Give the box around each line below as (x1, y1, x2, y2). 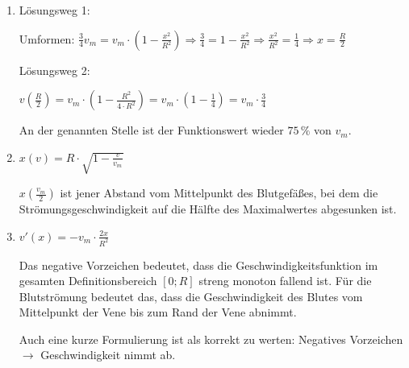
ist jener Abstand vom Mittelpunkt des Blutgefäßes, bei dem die (60, 184, 378, 201)
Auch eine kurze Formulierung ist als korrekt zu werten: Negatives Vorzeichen (19, 330, 403, 347)
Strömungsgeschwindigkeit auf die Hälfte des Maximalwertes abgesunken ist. (19, 201, 397, 217)
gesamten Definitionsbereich (19, 272, 157, 289)
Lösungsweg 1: (19, 2, 90, 18)
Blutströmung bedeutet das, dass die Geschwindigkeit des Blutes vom (19, 287, 363, 304)
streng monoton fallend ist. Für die (198, 272, 372, 289)
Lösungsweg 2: (19, 61, 90, 78)
